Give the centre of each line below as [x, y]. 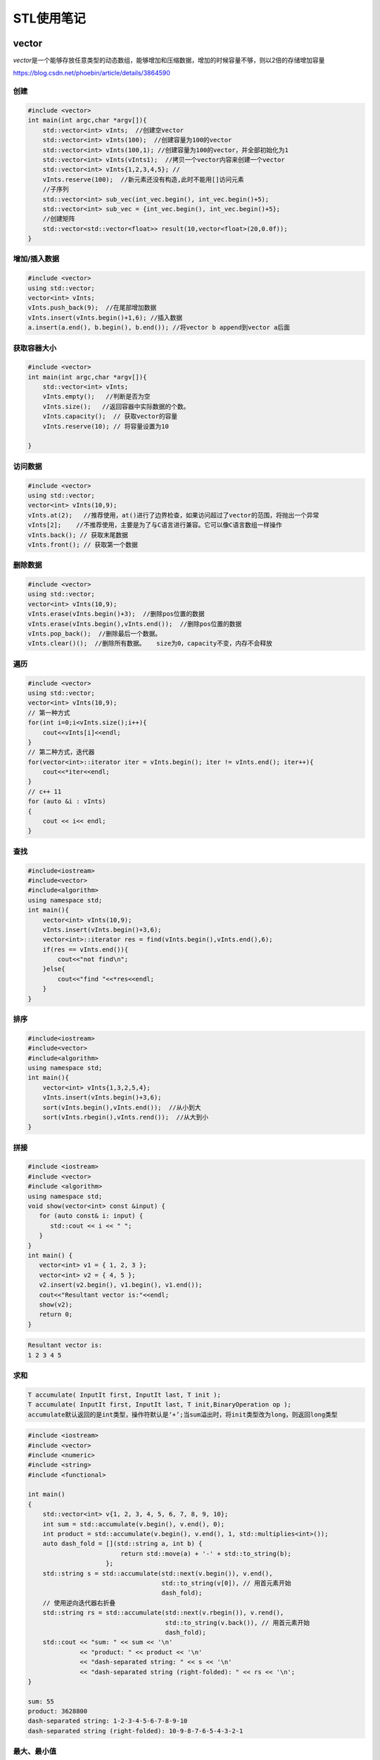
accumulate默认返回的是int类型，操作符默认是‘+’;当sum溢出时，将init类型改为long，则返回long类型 [183, 1414]
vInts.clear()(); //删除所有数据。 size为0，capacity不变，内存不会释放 [150, 643]
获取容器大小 [35, 348]
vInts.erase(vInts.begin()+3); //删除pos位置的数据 [116, 614]
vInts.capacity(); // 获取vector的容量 [110, 416]
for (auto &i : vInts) [67, 802]
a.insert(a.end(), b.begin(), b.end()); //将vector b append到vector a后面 [159, 328]
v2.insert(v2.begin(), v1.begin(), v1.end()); [121, 1285]
